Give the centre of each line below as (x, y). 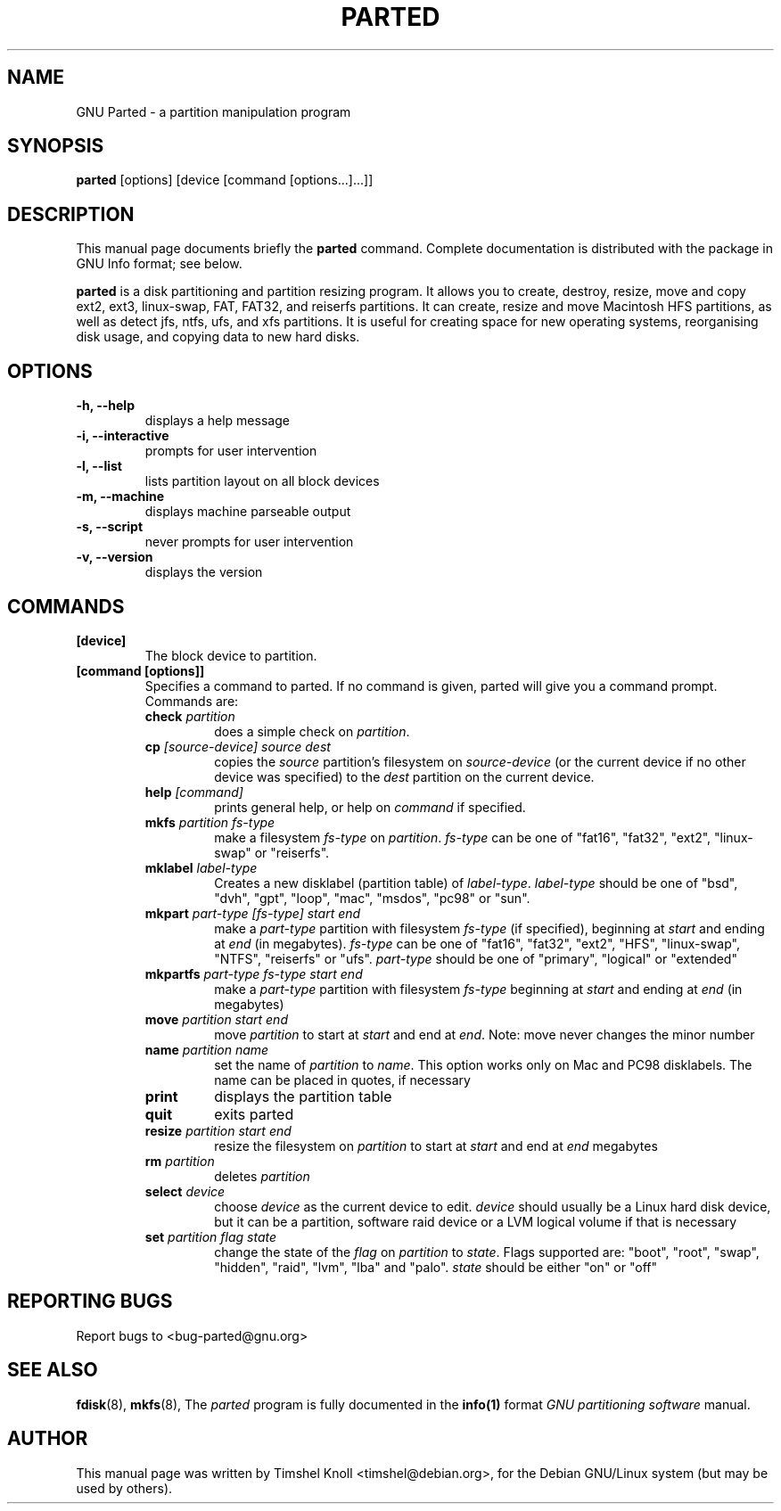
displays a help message (217, 421)
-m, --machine (120, 497)
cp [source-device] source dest (238, 746)
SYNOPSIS (56, 146)
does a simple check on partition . (312, 731)
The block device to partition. (231, 655)
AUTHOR (48, 1439)
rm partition (180, 1161)
